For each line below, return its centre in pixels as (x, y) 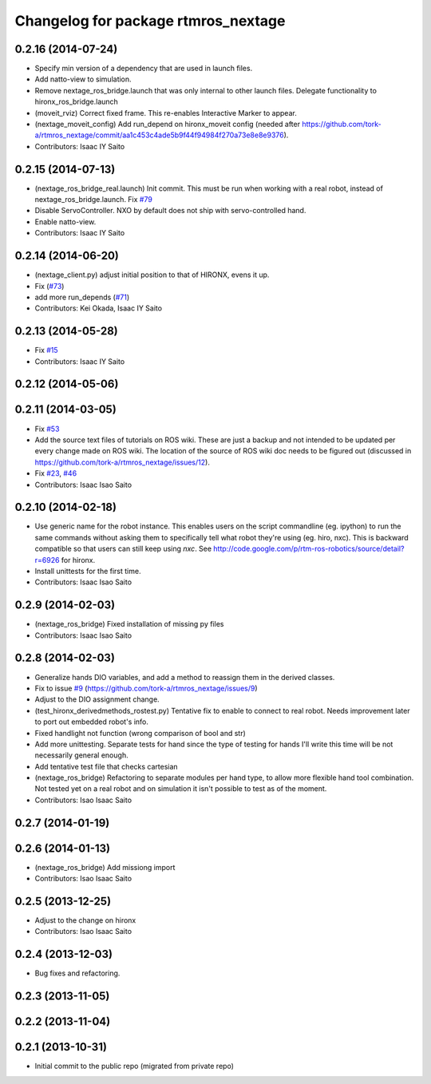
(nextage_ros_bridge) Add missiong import (105, 867)
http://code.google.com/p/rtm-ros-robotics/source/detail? (308, 549)
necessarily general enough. (81, 755)
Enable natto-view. (65, 222)
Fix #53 (47, 429)
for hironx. (78, 560)
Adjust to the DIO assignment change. (97, 699)
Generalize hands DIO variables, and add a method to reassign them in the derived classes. (185, 677)
